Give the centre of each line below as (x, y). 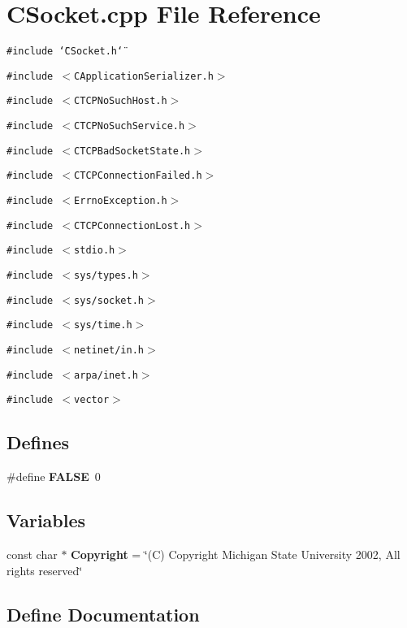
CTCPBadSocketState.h (132, 151)
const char (32, 554)
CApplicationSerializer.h (144, 76)
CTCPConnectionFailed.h (138, 176)
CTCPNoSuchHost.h (121, 101)
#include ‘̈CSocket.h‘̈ (65, 52)
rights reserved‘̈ (45, 570)
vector (92, 400)
